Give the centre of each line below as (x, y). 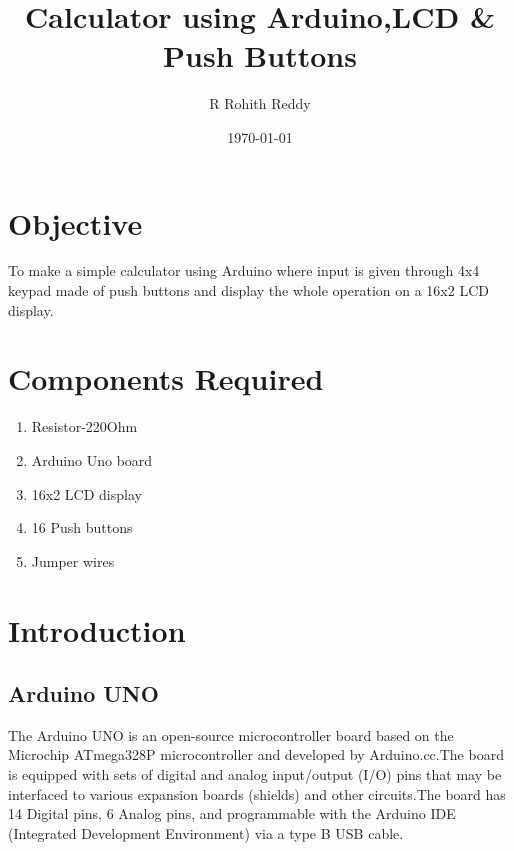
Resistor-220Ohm (84, 426)
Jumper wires (73, 560)
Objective (75, 222)
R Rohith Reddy (260, 103)
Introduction (97, 629)
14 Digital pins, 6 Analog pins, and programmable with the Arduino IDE (232, 813)
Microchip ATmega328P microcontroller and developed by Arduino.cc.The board (256, 754)
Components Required (166, 378)
